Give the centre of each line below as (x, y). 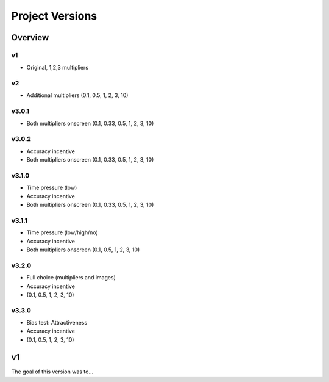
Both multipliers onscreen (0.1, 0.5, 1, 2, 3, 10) (83, 250)
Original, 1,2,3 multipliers (57, 68)
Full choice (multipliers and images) (71, 278)
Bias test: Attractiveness (57, 323)
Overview (30, 38)
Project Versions (54, 16)
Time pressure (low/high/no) (62, 232)
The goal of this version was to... (52, 372)
